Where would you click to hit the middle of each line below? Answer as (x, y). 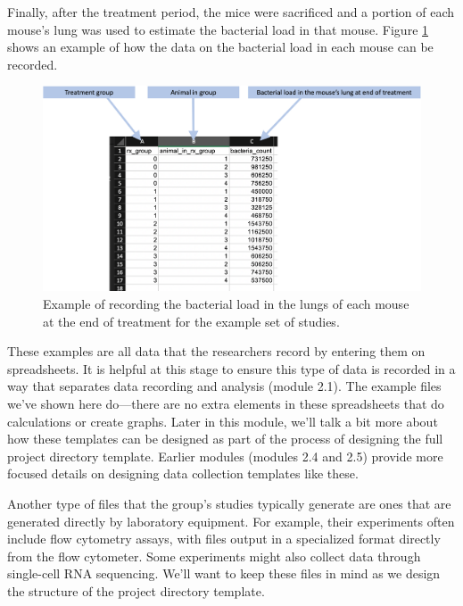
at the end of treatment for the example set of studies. (191, 321)
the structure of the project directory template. (136, 590)
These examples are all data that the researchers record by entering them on (216, 351)
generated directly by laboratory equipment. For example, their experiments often (231, 521)
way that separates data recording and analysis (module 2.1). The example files (224, 386)
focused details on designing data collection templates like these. (183, 473)
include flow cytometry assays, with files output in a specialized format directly (224, 539)
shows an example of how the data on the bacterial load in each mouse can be (220, 47)
